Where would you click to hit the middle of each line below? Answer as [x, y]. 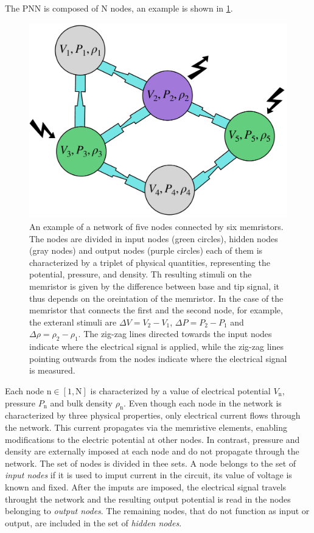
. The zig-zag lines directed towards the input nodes [175, 334]
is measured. [52, 370]
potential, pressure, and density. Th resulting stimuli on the [141, 274]
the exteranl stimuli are [73, 322]
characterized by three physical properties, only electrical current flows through [153, 415]
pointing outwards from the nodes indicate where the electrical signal [158, 358]
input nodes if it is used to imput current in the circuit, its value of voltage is [148, 475]
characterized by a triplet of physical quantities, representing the [150, 262]
